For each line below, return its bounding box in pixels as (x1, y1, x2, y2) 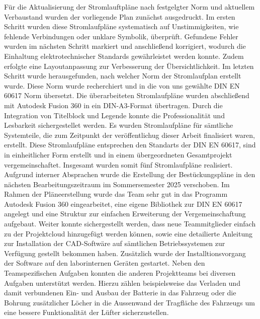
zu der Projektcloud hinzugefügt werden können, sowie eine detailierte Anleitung (4, 228, 252, 238)
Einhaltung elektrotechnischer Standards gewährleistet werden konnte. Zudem (4, 50, 244, 61)
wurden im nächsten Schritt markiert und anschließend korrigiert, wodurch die (4, 41, 246, 51)
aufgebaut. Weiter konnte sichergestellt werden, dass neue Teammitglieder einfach (4, 218, 256, 229)
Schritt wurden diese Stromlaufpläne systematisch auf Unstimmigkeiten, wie (4, 21, 239, 32)
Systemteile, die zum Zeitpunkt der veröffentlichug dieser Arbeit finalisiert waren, (4, 129, 255, 140)
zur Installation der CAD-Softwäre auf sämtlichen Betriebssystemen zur (4, 238, 225, 249)
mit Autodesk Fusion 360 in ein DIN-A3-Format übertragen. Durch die (4, 100, 223, 110)
